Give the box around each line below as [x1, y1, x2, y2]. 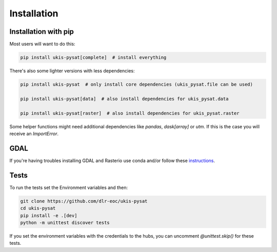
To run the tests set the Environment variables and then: [9, 184, 128, 190]
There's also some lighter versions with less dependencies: [9, 68, 135, 74]
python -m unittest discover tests [20, 220, 110, 225]
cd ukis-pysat [20, 205, 56, 211]
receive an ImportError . [9, 130, 59, 137]
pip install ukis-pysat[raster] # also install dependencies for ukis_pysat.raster [20, 110, 240, 116]
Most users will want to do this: [9, 41, 75, 47]
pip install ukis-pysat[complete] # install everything [20, 54, 167, 61]
